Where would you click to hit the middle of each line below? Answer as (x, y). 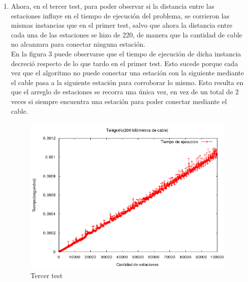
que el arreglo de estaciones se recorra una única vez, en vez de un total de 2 (125, 92)
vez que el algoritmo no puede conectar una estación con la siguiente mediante (127, 73)
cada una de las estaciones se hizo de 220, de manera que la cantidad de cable (127, 34)
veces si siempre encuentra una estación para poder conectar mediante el (119, 101)
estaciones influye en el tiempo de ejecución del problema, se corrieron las (120, 15)
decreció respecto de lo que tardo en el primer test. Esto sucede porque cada (124, 63)
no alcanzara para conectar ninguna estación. (78, 44)
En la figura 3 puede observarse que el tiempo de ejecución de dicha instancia (126, 53)
